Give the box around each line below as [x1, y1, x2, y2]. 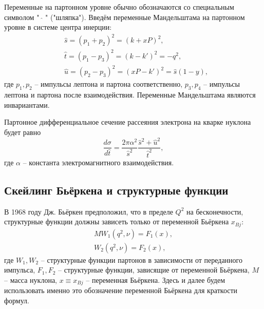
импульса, [4, 264, 35, 275]
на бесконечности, [186, 206, 243, 217]
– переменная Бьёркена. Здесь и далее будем [86, 274, 225, 285]
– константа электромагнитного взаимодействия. [23, 157, 174, 167]
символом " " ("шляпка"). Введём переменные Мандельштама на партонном [4, 11, 245, 22]
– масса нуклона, [4, 274, 57, 285]
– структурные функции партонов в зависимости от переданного [41, 254, 243, 265]
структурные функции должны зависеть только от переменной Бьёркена [4, 216, 229, 227]
